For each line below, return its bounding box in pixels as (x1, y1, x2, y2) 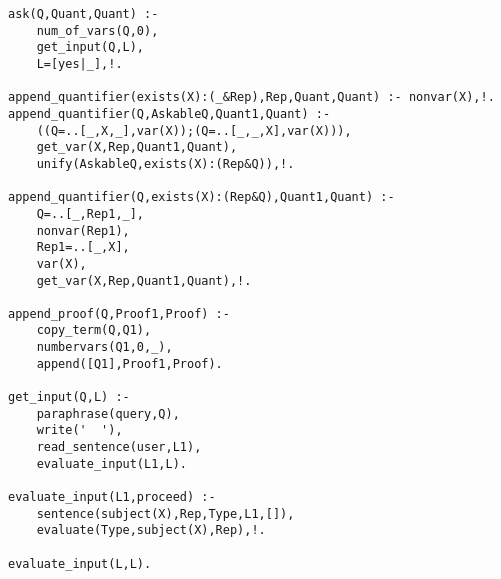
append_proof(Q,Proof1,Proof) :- (8, 306, 230, 321)
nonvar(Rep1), (36, 223, 130, 238)
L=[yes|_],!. (36, 56, 123, 71)
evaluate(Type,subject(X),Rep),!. (36, 523, 266, 538)
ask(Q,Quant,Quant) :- (8, 7, 159, 21)
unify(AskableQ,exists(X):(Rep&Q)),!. (36, 156, 295, 171)
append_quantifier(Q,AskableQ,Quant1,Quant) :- (8, 106, 331, 121)
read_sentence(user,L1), (36, 440, 202, 455)
